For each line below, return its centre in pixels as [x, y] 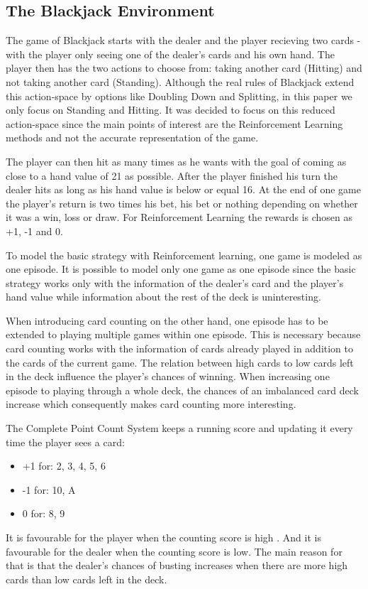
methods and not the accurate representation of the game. [132, 137]
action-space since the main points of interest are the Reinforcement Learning [174, 123]
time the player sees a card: [65, 442]
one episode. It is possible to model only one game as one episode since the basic [181, 269]
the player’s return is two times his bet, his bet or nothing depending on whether [182, 203]
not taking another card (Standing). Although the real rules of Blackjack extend [180, 81]
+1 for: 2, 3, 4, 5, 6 [64, 466]
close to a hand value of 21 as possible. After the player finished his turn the [172, 175]
